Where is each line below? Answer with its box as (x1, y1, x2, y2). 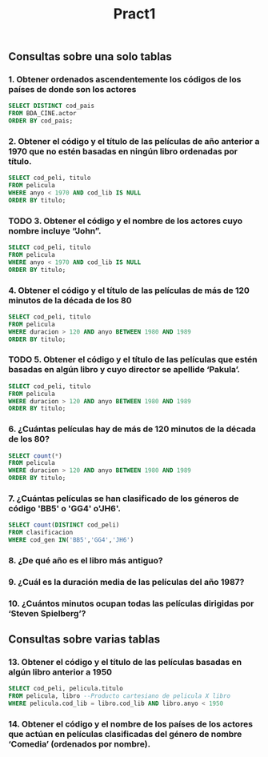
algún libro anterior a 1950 (8, 667, 113, 678)
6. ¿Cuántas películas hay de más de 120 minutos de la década (8, 423, 256, 435)
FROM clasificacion (8, 529, 74, 537)
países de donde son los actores (8, 84, 137, 95)
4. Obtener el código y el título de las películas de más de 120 (8, 285, 250, 296)
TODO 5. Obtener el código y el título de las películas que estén (8, 354, 258, 365)
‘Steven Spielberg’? (8, 607, 86, 619)
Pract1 (113, 5, 156, 23)
